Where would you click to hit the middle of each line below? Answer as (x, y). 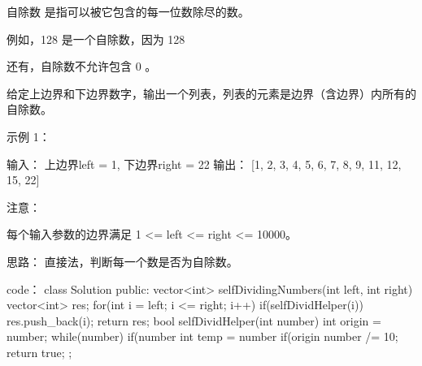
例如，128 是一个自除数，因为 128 (96, 39)
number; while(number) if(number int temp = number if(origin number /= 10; (202, 336)
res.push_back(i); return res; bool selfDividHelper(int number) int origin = (194, 320)
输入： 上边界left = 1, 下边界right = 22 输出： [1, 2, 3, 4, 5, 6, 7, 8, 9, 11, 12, (204, 164)
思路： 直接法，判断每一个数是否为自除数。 (122, 261)
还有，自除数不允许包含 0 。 (82, 66)
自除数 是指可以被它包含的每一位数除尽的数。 (128, 11)
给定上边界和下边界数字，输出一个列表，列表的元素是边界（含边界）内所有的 (211, 93)
